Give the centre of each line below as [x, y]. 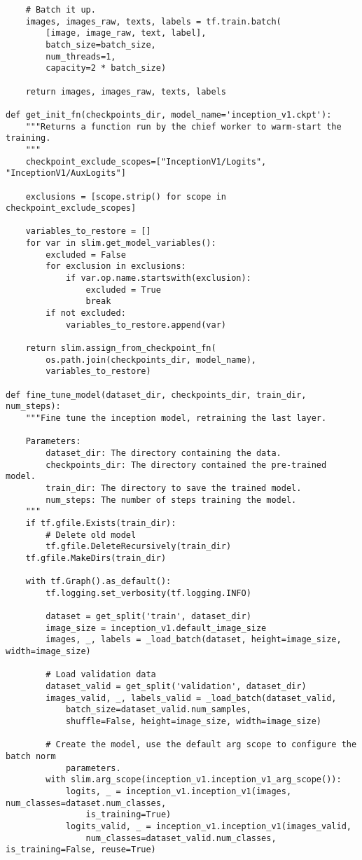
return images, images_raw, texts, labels [126, 91]
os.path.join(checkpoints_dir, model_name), [151, 360]
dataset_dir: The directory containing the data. [163, 453]
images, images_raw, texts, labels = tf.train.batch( [153, 21]
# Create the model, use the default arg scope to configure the [201, 745]
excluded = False [86, 255]
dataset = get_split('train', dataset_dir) [148, 617]
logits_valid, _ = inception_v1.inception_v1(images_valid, [208, 826]
